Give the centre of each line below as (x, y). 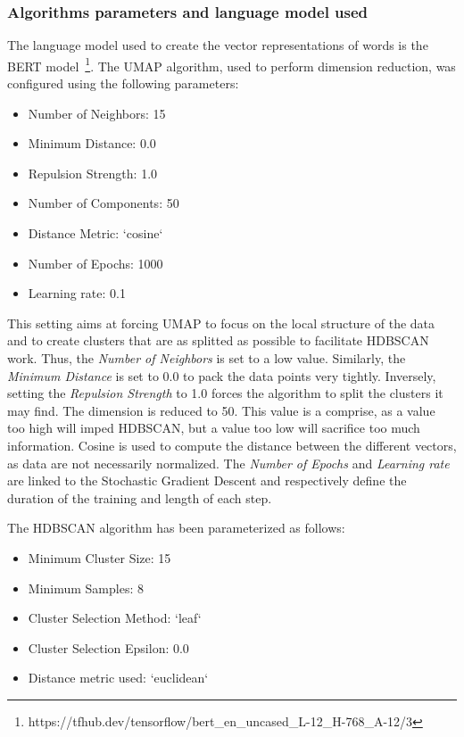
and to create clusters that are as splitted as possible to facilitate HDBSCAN (218, 340)
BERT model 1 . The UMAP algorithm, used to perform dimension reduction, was (232, 64)
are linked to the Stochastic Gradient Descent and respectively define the (207, 480)
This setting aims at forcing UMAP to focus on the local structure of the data (221, 323)
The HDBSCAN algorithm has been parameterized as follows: (176, 528)
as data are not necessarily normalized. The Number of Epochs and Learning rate (228, 463)
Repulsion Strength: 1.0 (93, 173)
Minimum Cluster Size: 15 (99, 557)
